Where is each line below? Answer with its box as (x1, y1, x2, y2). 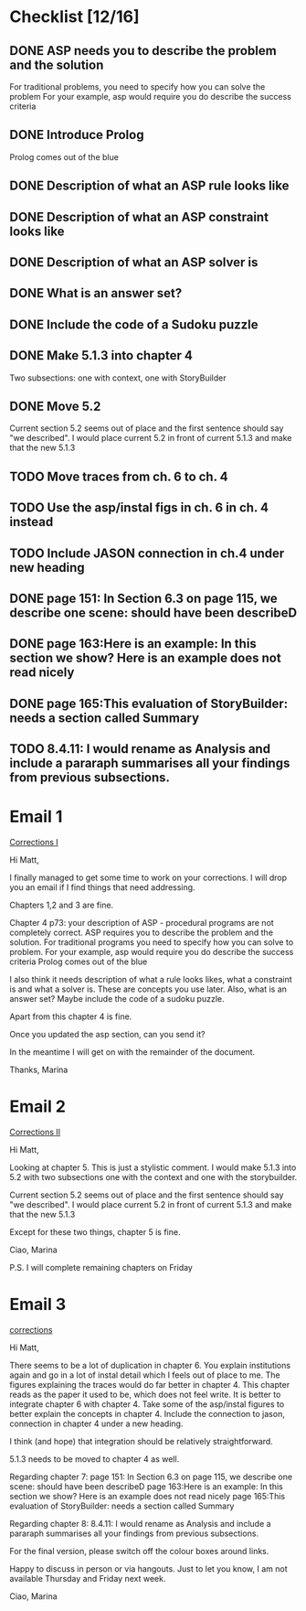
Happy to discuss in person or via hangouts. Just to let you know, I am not (9, 1563, 288, 1574)
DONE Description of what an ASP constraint (9, 209, 269, 225)
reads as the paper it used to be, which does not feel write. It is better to (9, 1389, 281, 1400)
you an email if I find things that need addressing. (9, 882, 195, 893)
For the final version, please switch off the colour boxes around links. (9, 1545, 269, 1556)
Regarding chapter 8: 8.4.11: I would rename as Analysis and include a (9, 1518, 271, 1529)
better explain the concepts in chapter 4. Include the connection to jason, (9, 1408, 285, 1419)
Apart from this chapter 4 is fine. (9, 1011, 132, 1022)
